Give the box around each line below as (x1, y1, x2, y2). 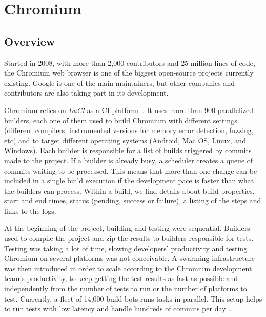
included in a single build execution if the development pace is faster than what (4, 175, 254, 186)
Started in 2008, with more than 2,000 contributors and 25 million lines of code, (4, 57, 255, 68)
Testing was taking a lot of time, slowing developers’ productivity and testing (4, 243, 248, 253)
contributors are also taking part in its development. (4, 87, 169, 98)
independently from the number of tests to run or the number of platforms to (4, 283, 247, 294)
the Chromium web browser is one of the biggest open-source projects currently (4, 67, 254, 78)
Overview (4, 33, 55, 49)
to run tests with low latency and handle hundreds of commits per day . (4, 303, 232, 314)
